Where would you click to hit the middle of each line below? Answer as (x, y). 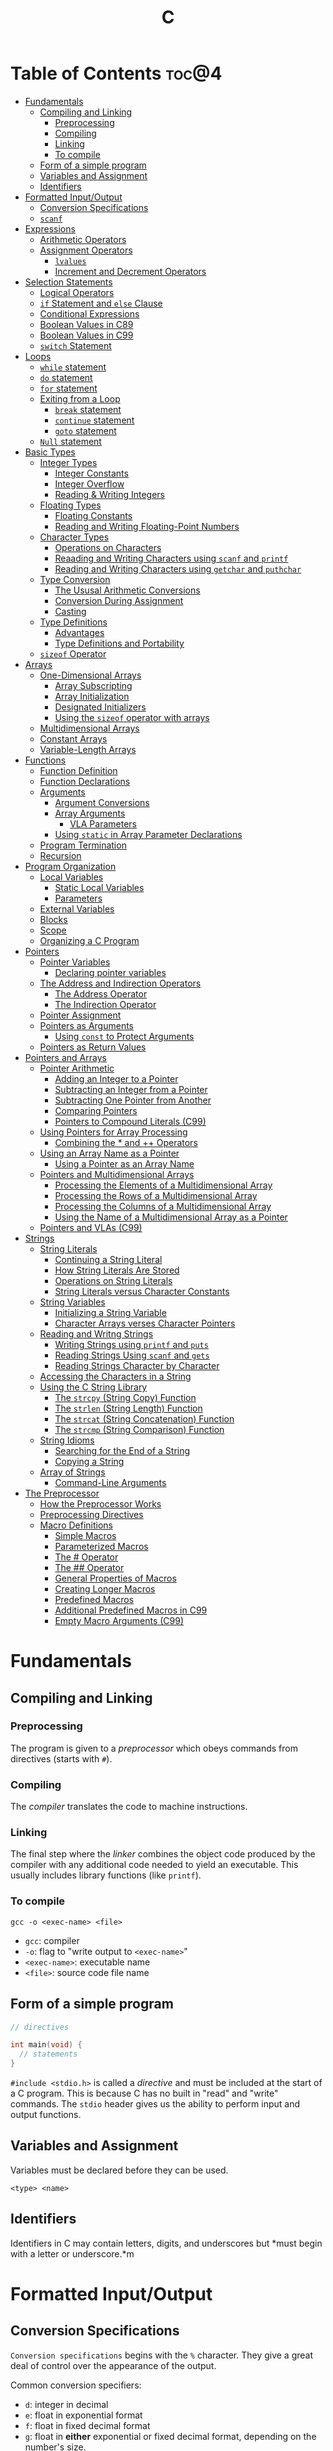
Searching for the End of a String (122, 1450)
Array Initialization (92, 696)
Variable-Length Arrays (88, 749)
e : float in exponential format (83, 2415)
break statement (88, 409)
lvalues (70, 261)
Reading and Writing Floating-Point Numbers (147, 526)
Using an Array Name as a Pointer (109, 1153)
